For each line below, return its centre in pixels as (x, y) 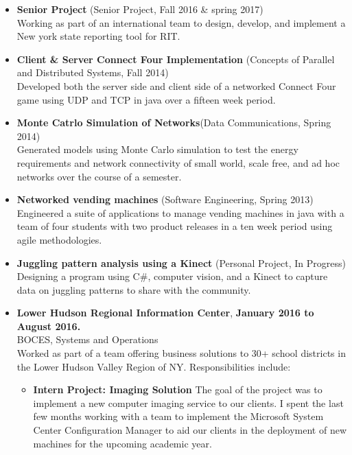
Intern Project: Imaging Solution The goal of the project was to (178, 389)
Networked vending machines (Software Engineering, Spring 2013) (165, 199)
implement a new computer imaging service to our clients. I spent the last (188, 402)
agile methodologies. (59, 239)
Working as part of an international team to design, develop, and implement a (181, 22)
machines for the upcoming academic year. (122, 443)
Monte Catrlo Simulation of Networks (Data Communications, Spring (174, 122)
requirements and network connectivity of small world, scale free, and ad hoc (178, 162)
